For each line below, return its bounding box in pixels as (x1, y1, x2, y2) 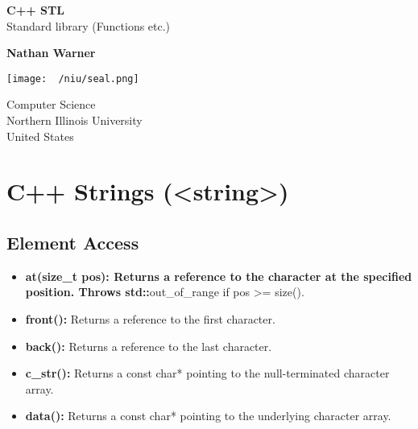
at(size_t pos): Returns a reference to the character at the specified (25, 267, 412, 284)
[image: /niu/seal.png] (6, 72, 139, 85)
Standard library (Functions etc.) (6, 17, 171, 34)
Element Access (6, 229, 139, 254)
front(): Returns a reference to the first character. (25, 310, 275, 327)
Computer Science (6, 96, 96, 113)
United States (6, 127, 74, 144)
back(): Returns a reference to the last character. (25, 337, 272, 354)
